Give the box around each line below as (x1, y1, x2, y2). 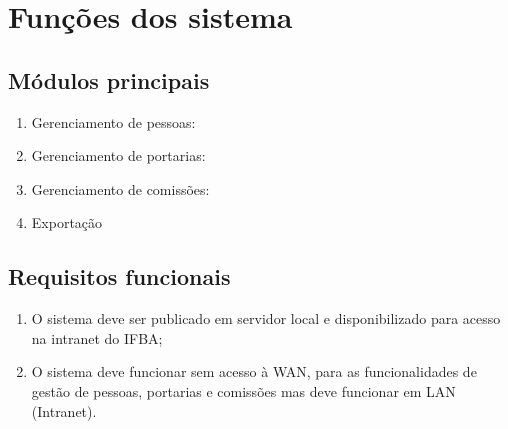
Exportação (31, 212, 103, 233)
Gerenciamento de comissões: (31, 178, 210, 199)
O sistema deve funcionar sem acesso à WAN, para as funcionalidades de (31, 361, 477, 382)
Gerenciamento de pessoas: (31, 111, 196, 132)
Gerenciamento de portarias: (31, 145, 206, 166)
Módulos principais (8, 64, 210, 95)
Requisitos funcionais (8, 261, 231, 292)
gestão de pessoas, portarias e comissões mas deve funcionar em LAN (31, 380, 456, 401)
